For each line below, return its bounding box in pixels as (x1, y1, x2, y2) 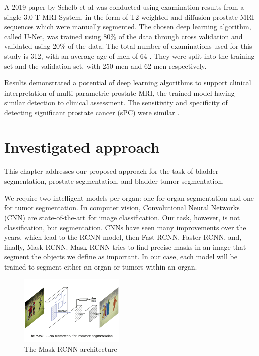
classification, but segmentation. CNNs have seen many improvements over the (4, 222, 246, 232)
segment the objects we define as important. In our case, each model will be (4, 251, 237, 262)
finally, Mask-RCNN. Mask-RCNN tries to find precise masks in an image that (4, 241, 246, 252)
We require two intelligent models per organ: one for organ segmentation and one (4, 192, 254, 203)
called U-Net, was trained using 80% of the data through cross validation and (4, 31, 243, 41)
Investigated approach (4, 136, 160, 157)
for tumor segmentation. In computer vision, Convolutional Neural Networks (4, 202, 240, 213)
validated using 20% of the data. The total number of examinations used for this (4, 41, 252, 51)
